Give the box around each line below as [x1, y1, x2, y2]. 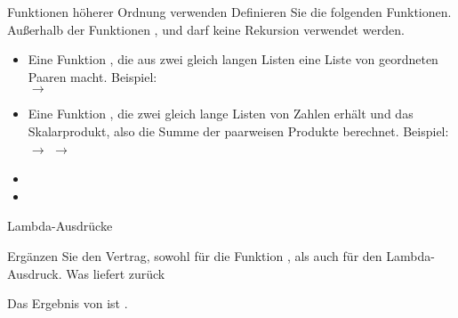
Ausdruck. [7, 264, 62, 282]
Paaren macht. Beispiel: [28, 67, 157, 86]
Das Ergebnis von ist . [7, 294, 128, 313]
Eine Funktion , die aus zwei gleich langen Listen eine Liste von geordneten [28, 50, 438, 69]
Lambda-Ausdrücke [7, 216, 113, 235]
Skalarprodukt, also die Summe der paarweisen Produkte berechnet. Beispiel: [28, 121, 449, 140]
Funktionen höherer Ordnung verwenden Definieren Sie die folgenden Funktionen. [7, 3, 452, 20]
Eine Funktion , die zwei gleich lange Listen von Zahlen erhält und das [28, 104, 414, 123]
